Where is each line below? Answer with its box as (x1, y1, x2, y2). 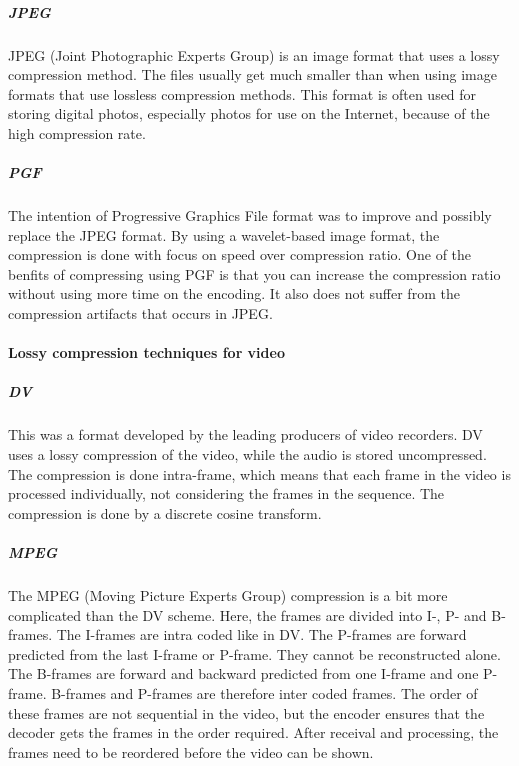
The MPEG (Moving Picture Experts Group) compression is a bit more (8, 584, 448, 605)
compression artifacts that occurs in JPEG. (8, 303, 273, 324)
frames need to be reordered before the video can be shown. (8, 741, 374, 762)
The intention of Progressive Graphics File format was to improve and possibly (8, 205, 492, 226)
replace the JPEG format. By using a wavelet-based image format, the (8, 224, 440, 245)
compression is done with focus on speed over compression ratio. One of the (8, 244, 472, 265)
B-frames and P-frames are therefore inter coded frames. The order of (51, 682, 478, 703)
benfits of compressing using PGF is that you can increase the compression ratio (8, 263, 501, 284)
